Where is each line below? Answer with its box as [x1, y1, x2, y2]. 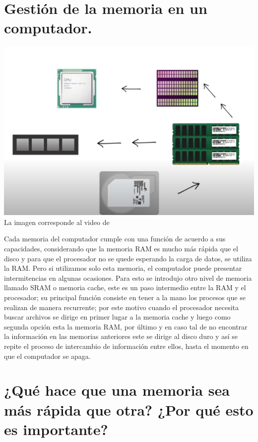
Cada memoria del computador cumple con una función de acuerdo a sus [4, 233, 226, 244]
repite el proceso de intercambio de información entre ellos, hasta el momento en [4, 340, 249, 351]
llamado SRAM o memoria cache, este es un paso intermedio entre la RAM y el [4, 282, 246, 293]
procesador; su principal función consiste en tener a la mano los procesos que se [4, 292, 246, 302]
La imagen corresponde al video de [4, 217, 110, 227]
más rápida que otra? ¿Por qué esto [4, 399, 254, 420]
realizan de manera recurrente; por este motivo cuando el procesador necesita [4, 302, 239, 312]
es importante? [4, 419, 108, 439]
